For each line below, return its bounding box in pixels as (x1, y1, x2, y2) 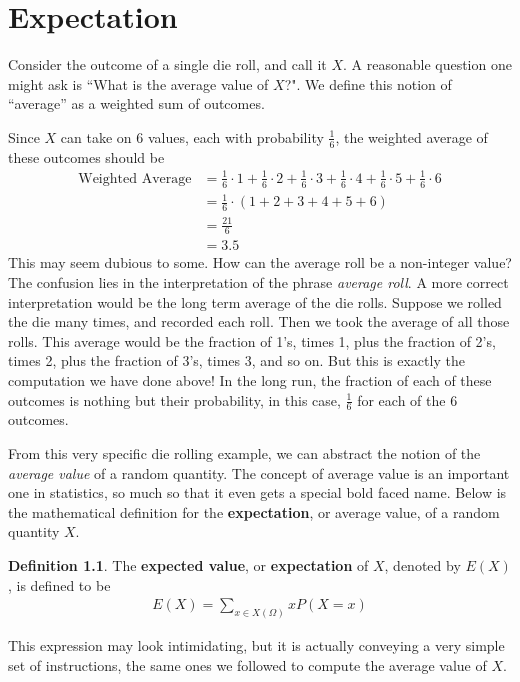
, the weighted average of (335, 126, 488, 147)
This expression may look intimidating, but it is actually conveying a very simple (8, 635, 505, 656)
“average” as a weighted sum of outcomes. (8, 93, 265, 114)
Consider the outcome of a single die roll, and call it (8, 54, 327, 75)
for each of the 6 (357, 389, 458, 410)
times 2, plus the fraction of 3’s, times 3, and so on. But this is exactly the (8, 350, 465, 371)
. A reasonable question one (342, 54, 512, 75)
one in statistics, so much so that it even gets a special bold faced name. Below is (8, 482, 507, 503)
